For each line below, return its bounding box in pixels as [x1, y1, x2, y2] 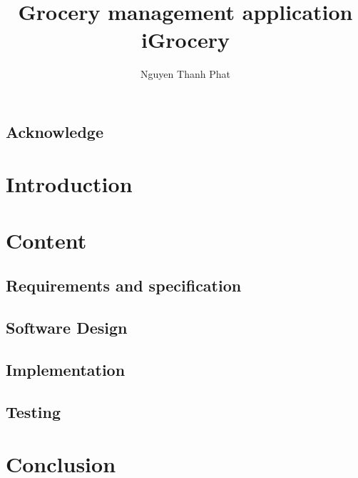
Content [6, 225, 87, 254]
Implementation [6, 359, 126, 380]
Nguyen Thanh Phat [140, 66, 230, 81]
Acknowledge [6, 120, 103, 142]
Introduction [6, 169, 133, 199]
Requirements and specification [6, 274, 242, 297]
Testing [6, 400, 61, 422]
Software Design [6, 317, 128, 339]
